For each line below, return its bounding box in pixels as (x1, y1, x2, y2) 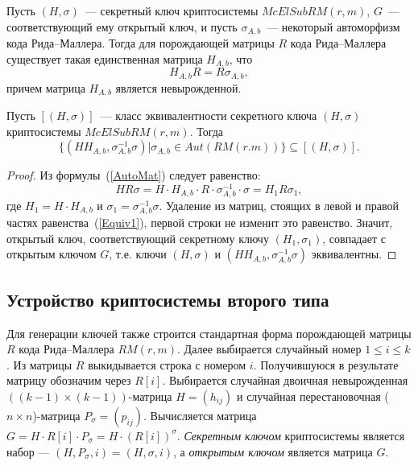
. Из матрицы (6, 356, 72, 373)
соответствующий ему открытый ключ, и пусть (6, 18, 238, 35)
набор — (6, 443, 50, 460)
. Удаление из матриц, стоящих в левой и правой (159, 197, 399, 214)
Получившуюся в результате (260, 356, 399, 373)
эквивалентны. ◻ (311, 245, 397, 262)
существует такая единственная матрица (6, 50, 203, 67)
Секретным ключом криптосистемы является (184, 427, 405, 443)
